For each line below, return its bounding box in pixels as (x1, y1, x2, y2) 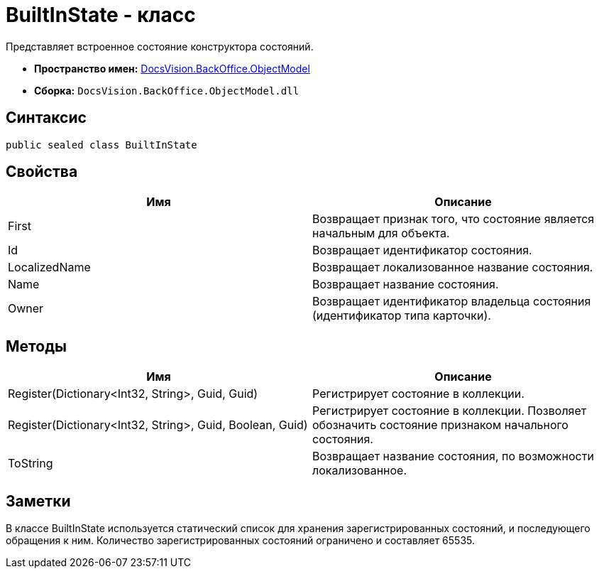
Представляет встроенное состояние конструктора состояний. (6, 40, 314, 53)
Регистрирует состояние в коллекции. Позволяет (312, 404, 587, 418)
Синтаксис (6, 109, 87, 127)
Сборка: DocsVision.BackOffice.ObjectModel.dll (34, 84, 299, 97)
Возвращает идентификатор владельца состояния (312, 294, 591, 309)
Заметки (6, 492, 71, 510)
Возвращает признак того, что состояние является (312, 212, 595, 227)
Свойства (6, 163, 78, 181)
